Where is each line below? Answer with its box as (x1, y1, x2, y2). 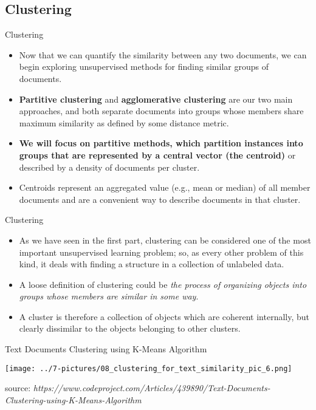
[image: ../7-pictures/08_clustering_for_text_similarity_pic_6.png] (5, 364, 292, 373)
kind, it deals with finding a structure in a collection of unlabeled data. (19, 258, 284, 270)
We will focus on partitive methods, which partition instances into (19, 137, 303, 149)
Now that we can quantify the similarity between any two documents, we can (19, 48, 307, 61)
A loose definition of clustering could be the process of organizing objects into (19, 278, 307, 290)
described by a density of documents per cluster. (19, 160, 200, 173)
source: (5, 381, 31, 394)
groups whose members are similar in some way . (19, 290, 199, 302)
